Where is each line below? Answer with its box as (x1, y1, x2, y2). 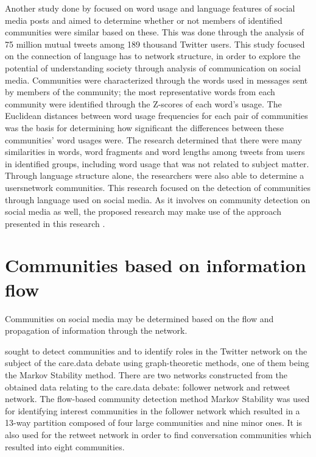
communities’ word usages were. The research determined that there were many (5, 133, 302, 146)
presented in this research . (5, 217, 105, 229)
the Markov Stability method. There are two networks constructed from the (5, 368, 287, 381)
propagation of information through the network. (5, 324, 188, 337)
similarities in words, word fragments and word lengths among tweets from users (5, 145, 305, 158)
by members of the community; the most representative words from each (5, 85, 275, 98)
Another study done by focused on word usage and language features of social (5, 2, 295, 14)
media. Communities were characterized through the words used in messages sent (5, 73, 308, 86)
